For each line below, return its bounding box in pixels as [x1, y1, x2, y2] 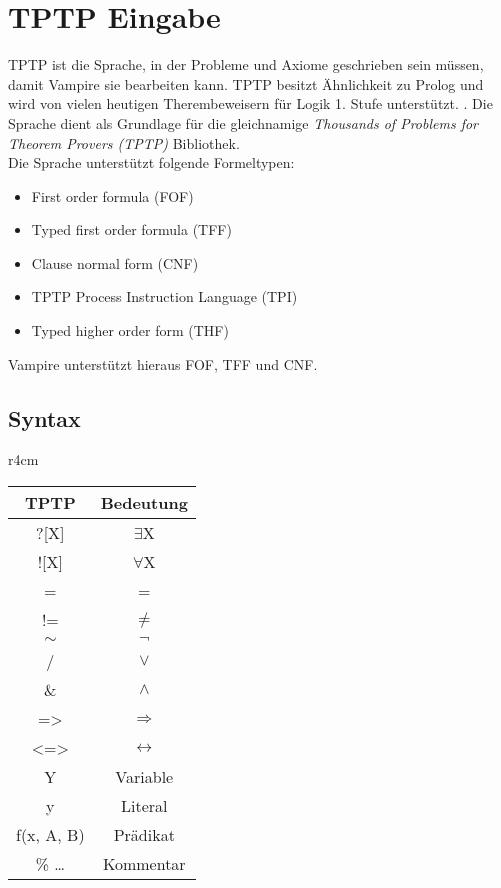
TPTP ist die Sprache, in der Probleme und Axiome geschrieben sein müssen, [8, 54, 484, 75]
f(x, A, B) [16, 823, 85, 847]
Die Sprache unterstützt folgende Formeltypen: [8, 152, 295, 173]
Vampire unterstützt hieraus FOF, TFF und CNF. [8, 353, 318, 374]
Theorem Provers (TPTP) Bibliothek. [8, 132, 240, 153]
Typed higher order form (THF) [31, 320, 229, 341]
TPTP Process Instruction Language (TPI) [31, 286, 298, 307]
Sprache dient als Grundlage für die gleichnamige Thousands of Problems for [8, 112, 479, 133]
